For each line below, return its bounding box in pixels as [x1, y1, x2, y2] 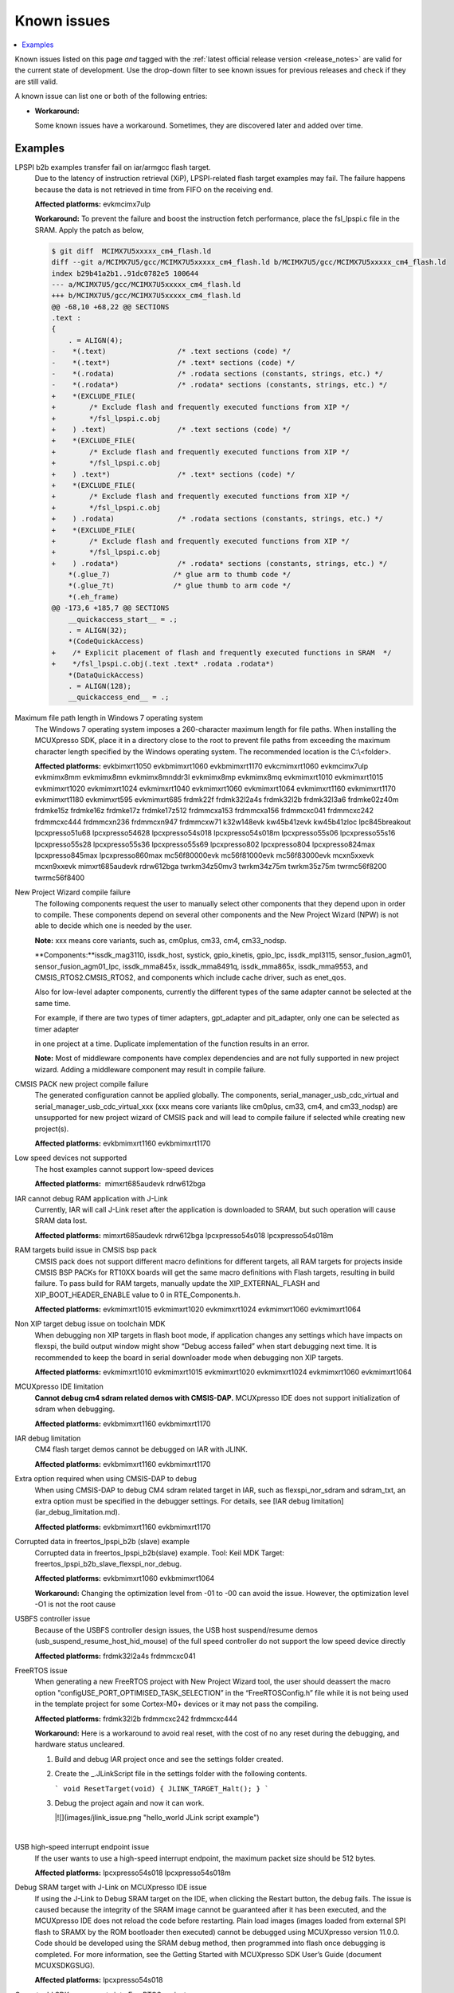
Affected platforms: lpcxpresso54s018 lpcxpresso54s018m [34, 1868, 231, 1877]
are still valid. [14, 77, 59, 86]
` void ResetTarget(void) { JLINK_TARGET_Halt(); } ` [54, 1784, 269, 1793]
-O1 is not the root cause [34, 1599, 115, 1610]
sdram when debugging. [34, 1404, 115, 1414]
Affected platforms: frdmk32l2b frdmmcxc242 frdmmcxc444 [34, 1714, 238, 1724]
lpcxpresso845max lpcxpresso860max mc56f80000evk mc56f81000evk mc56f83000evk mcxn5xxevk [34, 851, 374, 860]
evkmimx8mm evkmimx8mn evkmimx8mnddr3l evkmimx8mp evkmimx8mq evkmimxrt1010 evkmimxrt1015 [34, 772, 384, 782]
